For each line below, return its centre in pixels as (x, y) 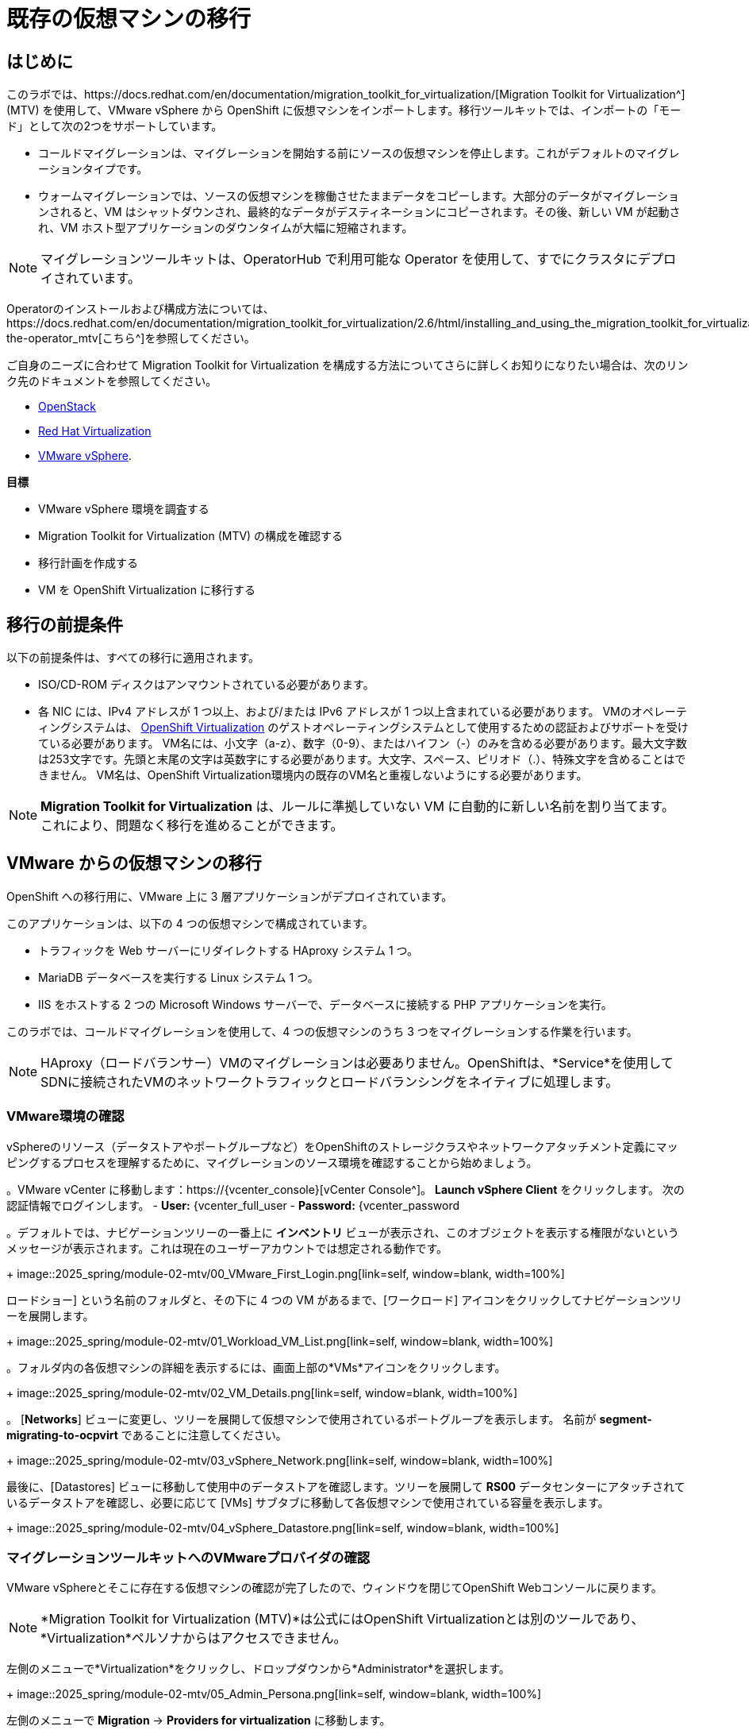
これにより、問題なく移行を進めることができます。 (192, 826)
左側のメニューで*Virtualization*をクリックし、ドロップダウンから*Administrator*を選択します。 (258, 1669)
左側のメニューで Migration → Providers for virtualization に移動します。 (199, 1720)
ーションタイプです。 (93, 169)
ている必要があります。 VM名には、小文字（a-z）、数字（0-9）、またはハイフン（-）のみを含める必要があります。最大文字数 (363, 743)
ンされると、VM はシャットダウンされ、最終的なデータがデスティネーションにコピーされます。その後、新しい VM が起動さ (359, 212)
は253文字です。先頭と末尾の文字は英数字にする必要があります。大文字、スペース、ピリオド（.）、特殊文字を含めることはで (362, 759)
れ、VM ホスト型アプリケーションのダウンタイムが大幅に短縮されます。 (226, 228)
